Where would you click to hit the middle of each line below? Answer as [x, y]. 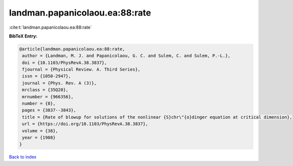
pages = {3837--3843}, [49, 110]
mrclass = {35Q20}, [45, 90]
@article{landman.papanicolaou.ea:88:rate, [72, 49]
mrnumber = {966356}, [48, 97]
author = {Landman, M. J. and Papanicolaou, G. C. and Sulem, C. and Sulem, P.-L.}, [126, 56]
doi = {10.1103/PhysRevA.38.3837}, [65, 63]
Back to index [23, 157]
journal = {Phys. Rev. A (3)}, [60, 83]
